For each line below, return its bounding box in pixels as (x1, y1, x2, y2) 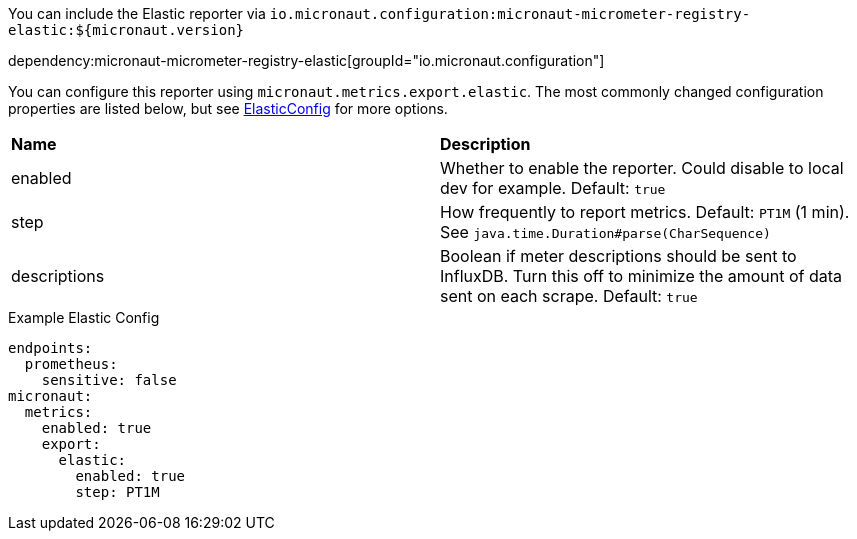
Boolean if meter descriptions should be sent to (440, 246, 797, 266)
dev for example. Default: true (440, 178, 666, 198)
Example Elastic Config (8, 309, 160, 326)
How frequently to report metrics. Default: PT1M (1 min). (440, 202, 850, 222)
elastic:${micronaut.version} (8, 22, 245, 38)
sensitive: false (41, 372, 177, 388)
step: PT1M (75, 484, 160, 500)
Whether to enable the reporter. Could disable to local (440, 158, 844, 178)
